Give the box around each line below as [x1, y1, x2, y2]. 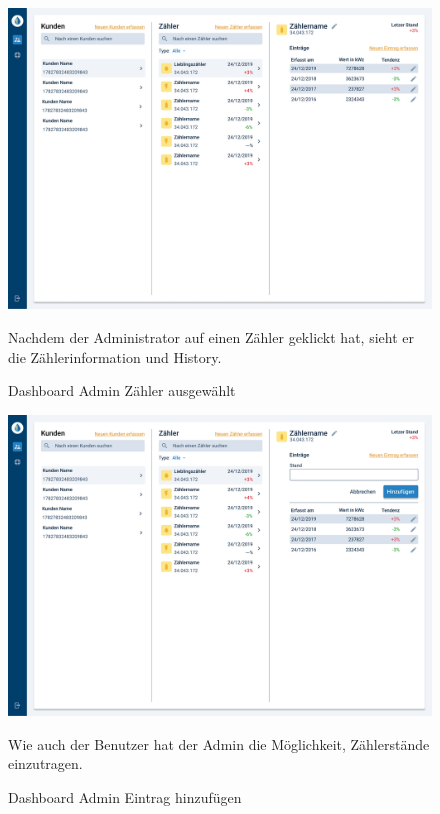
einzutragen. [8, 753, 83, 774]
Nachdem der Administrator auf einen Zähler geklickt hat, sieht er [8, 327, 414, 348]
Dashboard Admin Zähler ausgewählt [8, 380, 236, 401]
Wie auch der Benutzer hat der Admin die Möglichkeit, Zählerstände [8, 733, 430, 754]
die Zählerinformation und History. [8, 346, 222, 367]
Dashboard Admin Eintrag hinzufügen [8, 787, 242, 808]
